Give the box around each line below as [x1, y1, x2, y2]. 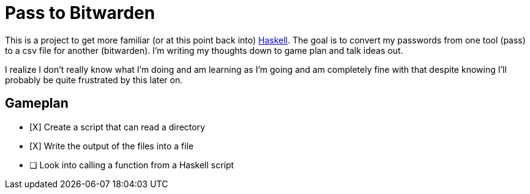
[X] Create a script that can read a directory [29, 121, 206, 132]
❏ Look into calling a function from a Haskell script [29, 159, 234, 170]
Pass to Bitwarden [5, 2, 155, 23]
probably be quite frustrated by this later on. [5, 74, 183, 85]
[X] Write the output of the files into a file [29, 140, 194, 151]
